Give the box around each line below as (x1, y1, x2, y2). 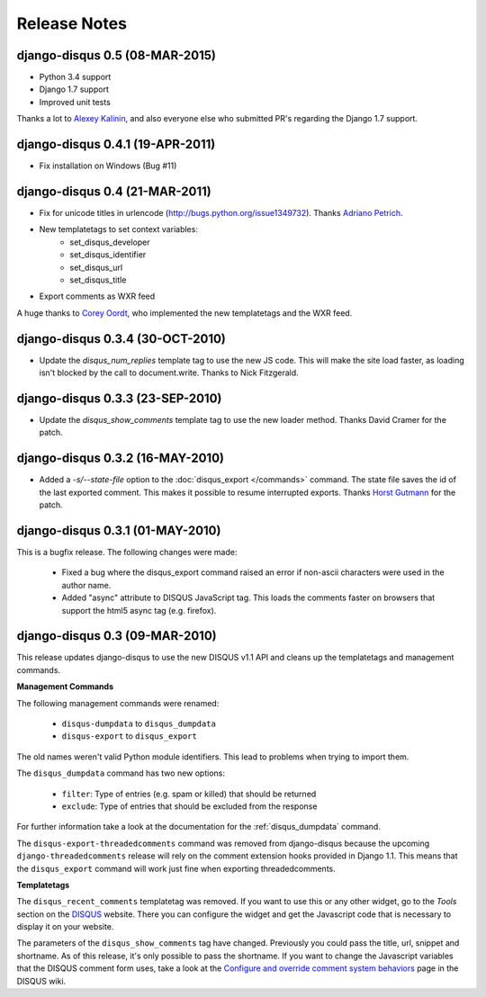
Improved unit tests (39, 96, 112, 107)
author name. (61, 579, 112, 590)
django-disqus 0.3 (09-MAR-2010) (16, 628, 217, 643)
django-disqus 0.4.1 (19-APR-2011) (16, 137, 216, 152)
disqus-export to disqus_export (61, 731, 197, 741)
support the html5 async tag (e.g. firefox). (61, 605, 217, 615)
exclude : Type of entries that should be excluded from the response (61, 801, 318, 812)
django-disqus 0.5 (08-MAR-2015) (16, 48, 216, 63)
